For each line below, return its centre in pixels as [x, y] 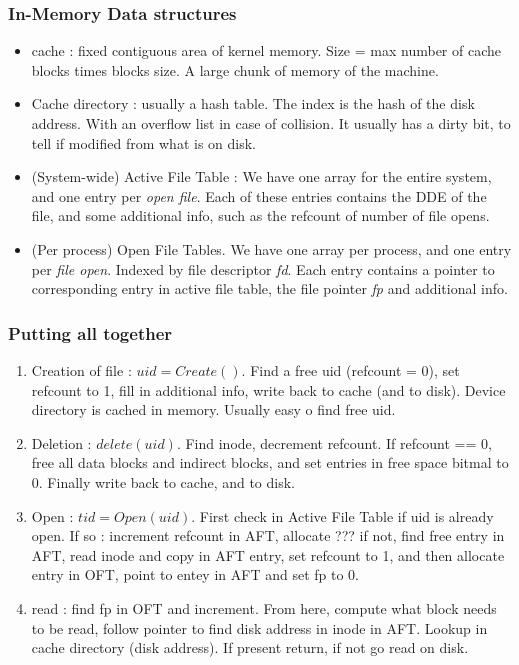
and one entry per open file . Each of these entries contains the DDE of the [259, 195]
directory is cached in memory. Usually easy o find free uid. [213, 409]
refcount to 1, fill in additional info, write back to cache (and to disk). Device [268, 389]
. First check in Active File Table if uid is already [342, 515]
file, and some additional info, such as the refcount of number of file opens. [260, 215]
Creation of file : [81, 369]
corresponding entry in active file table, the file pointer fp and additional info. [269, 288]
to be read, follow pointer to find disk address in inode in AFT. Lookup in [259, 627]
